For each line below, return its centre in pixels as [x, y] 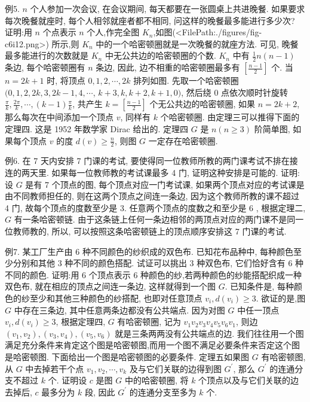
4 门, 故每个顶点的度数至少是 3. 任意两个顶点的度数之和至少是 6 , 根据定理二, [155, 207]
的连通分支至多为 [163, 392]
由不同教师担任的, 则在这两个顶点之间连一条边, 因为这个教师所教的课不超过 [152, 196]
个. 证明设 [67, 380]
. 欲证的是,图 [281, 298]
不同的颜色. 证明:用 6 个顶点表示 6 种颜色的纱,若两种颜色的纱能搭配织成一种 [153, 274]
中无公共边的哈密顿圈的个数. [160, 55]
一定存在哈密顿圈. [183, 140]
